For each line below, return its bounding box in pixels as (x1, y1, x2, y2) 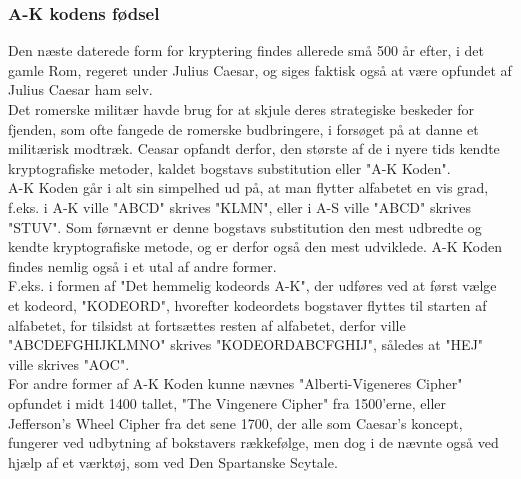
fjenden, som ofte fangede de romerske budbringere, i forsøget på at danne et (8, 118, 479, 139)
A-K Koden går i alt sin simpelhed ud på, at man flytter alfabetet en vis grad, (8, 177, 489, 198)
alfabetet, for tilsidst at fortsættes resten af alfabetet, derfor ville (8, 314, 406, 335)
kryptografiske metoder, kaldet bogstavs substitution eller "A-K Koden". (8, 157, 451, 178)
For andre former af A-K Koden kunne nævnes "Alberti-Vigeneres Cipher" (8, 373, 463, 394)
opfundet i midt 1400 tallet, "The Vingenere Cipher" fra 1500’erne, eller (8, 392, 447, 413)
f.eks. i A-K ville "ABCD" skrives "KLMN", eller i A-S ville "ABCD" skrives (8, 196, 471, 217)
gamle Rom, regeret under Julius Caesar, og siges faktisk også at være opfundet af (8, 59, 512, 80)
